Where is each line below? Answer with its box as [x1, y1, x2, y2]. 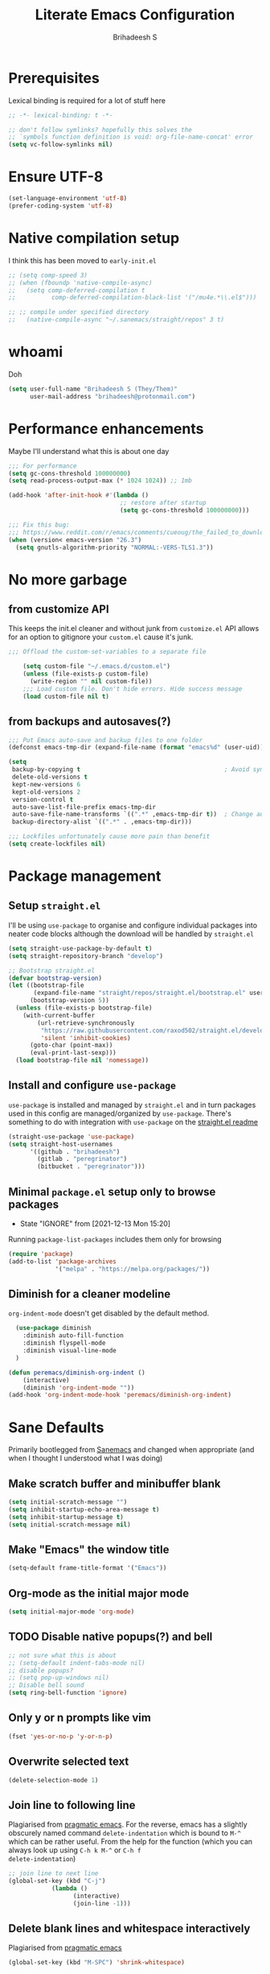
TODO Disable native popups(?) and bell [8, 1630, 213, 1644]
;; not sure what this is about [8, 1651, 117, 1659]
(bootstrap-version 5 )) [29, 997, 110, 1005]
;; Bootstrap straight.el [8, 966, 95, 975]
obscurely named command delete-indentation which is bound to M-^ [8, 1828, 241, 1838]
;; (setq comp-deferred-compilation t [8, 286, 146, 295]
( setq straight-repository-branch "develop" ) [8, 952, 163, 960]
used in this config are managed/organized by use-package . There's [8, 1109, 231, 1118]
